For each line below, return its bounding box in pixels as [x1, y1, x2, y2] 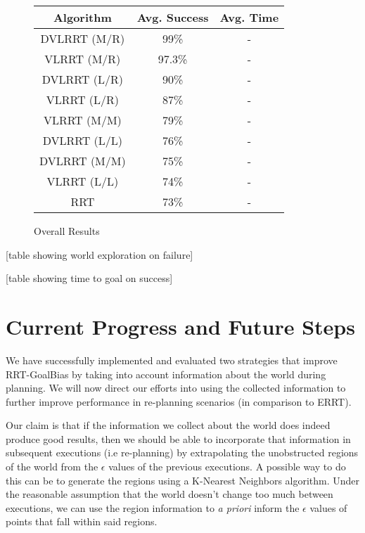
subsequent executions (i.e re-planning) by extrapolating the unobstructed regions [6, 445, 359, 460]
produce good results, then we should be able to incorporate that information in [6, 431, 351, 446]
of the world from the [6, 459, 98, 474]
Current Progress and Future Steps [6, 312, 355, 340]
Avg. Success [136, 9, 209, 25]
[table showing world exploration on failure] [6, 247, 193, 262]
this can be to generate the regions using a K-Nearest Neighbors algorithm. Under [6, 473, 360, 487]
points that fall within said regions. [6, 514, 158, 529]
